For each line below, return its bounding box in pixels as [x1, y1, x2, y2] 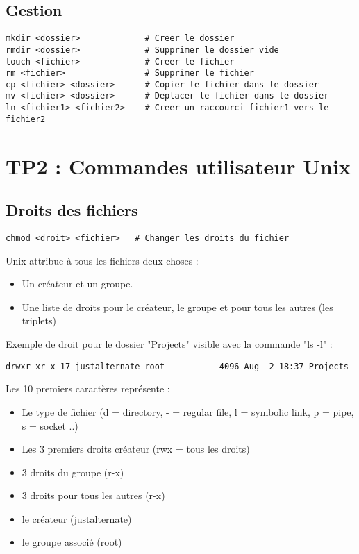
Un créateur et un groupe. [22, 276, 133, 291]
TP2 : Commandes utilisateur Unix [6, 151, 351, 180]
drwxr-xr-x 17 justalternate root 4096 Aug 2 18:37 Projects [6, 361, 349, 371]
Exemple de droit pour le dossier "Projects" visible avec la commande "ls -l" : [6, 337, 333, 351]
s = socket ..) [22, 418, 78, 433]
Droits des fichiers [6, 199, 138, 221]
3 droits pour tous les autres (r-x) [22, 488, 165, 503]
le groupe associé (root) [22, 535, 122, 549]
